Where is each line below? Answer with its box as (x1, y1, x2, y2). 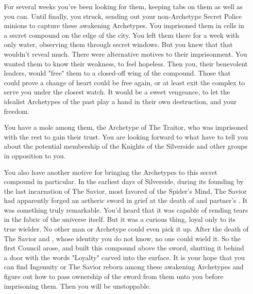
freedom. (4, 106, 30, 116)
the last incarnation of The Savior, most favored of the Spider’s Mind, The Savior (4, 186, 247, 196)
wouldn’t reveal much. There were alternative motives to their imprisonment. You (4, 48, 247, 59)
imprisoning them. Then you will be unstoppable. (4, 280, 151, 291)
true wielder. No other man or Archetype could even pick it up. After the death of (4, 224, 249, 234)
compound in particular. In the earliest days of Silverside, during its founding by (4, 176, 244, 186)
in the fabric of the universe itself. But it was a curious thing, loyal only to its (4, 214, 236, 224)
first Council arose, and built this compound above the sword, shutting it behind (4, 243, 244, 253)
